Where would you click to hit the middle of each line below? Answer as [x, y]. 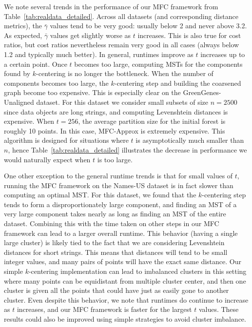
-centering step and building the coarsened [178, 83]
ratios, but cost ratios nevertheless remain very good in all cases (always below [122, 45]
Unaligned [19, 102]
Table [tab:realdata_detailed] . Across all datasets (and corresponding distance [121, 16]
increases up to [223, 54]
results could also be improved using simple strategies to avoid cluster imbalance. [125, 319]
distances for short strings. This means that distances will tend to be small [116, 252]
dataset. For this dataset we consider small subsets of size [122, 102]
